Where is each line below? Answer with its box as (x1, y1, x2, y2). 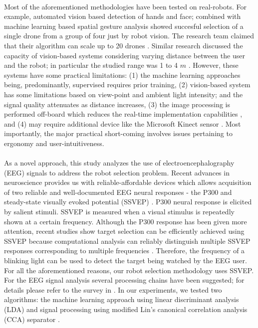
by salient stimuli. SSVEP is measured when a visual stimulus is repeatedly (4, 206, 235, 217)
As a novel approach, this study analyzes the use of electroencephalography (4, 158, 235, 168)
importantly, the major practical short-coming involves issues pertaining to (4, 128, 233, 139)
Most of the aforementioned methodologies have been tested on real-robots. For (4, 1, 247, 11)
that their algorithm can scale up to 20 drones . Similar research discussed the (4, 40, 243, 50)
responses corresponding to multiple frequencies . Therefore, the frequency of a (4, 245, 245, 256)
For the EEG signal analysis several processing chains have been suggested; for (4, 275, 245, 285)
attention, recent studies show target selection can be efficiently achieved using (4, 226, 245, 236)
